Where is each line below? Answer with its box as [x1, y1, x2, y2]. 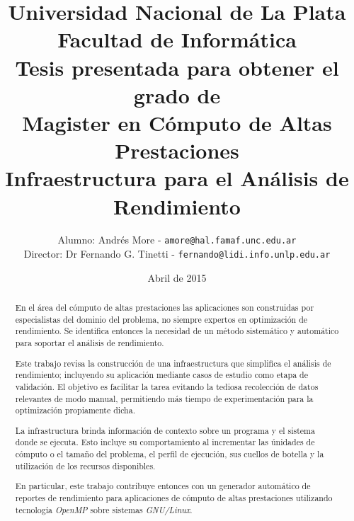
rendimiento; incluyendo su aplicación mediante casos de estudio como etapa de [15, 369, 308, 381]
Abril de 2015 [147, 270, 207, 285]
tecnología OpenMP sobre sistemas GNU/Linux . [15, 503, 193, 515]
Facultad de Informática [57, 25, 297, 54]
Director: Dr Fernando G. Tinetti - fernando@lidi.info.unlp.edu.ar [23, 246, 331, 261]
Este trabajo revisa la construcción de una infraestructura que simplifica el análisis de [15, 357, 331, 369]
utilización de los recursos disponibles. [15, 459, 156, 471]
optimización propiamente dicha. [15, 404, 135, 416]
